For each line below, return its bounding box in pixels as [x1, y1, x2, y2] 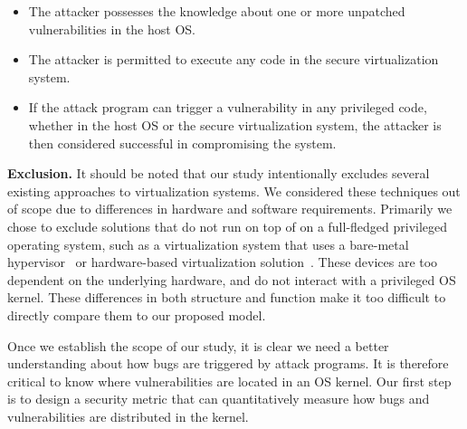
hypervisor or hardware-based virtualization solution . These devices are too [7, 253, 438, 272]
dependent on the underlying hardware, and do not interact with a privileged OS [7, 270, 456, 289]
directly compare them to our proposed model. [7, 305, 266, 324]
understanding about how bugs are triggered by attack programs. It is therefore [7, 354, 449, 373]
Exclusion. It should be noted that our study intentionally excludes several [7, 164, 430, 183]
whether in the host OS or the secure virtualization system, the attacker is [28, 115, 442, 134]
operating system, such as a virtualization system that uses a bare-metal [7, 234, 409, 253]
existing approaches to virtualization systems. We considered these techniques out [7, 181, 461, 200]
